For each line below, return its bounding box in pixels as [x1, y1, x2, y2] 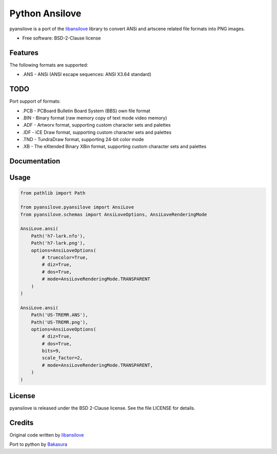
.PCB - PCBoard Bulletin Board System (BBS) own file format [22, 108, 151, 114]
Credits [9, 418, 34, 427]
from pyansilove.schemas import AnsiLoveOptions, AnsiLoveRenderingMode [20, 211, 207, 218]
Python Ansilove [9, 8, 82, 19]
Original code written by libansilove [9, 432, 84, 438]
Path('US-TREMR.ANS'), [31, 312, 88, 318]
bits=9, [42, 348, 62, 354]
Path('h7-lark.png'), [31, 240, 86, 246]
